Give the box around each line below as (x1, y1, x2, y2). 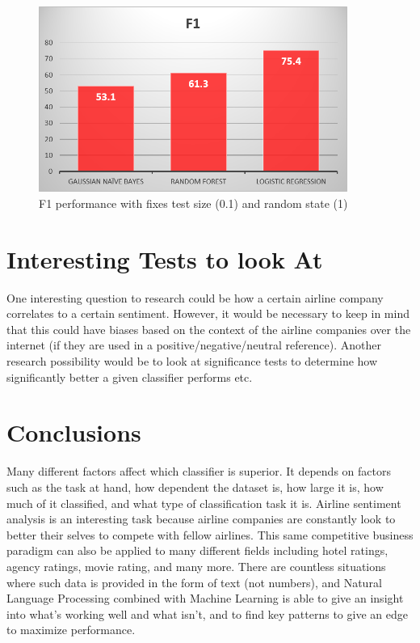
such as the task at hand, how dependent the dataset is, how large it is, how (6, 478, 384, 495)
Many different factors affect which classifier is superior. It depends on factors (6, 463, 391, 480)
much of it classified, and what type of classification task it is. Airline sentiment (6, 494, 401, 511)
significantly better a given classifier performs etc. (6, 368, 253, 385)
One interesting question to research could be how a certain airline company (6, 289, 384, 306)
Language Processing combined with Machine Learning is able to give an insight (6, 590, 404, 607)
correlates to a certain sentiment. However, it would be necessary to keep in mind (6, 305, 409, 322)
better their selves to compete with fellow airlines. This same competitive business (6, 526, 414, 543)
